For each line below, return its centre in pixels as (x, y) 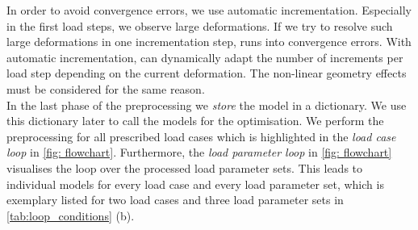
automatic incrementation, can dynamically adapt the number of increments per (205, 57)
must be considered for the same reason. (106, 88)
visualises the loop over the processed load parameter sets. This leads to (185, 167)
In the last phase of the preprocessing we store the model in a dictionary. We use (207, 105)
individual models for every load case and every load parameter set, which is (195, 184)
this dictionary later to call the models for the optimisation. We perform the (195, 121)
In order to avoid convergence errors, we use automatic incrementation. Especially (209, 10)
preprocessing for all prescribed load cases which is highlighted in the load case (201, 136)
